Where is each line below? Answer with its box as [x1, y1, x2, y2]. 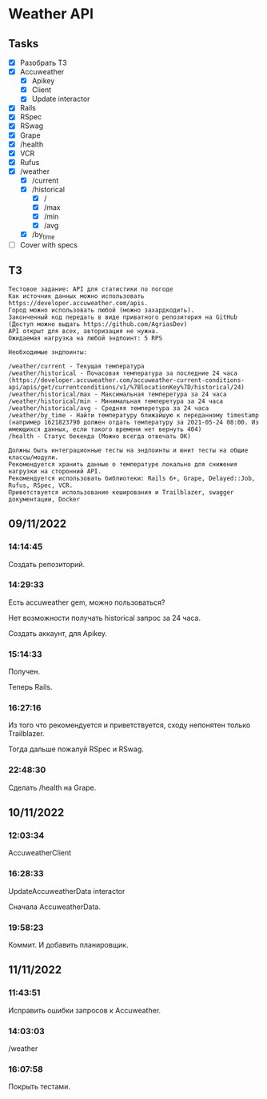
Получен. [8, 666, 41, 677]
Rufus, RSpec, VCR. [8, 481, 74, 489]
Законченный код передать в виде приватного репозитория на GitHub [8, 313, 238, 321]
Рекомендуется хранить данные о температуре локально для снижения [8, 460, 238, 469]
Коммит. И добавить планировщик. [8, 940, 129, 950]
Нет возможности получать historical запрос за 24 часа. [8, 613, 201, 622]
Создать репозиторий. [8, 559, 86, 569]
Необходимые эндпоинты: [8, 348, 88, 356]
